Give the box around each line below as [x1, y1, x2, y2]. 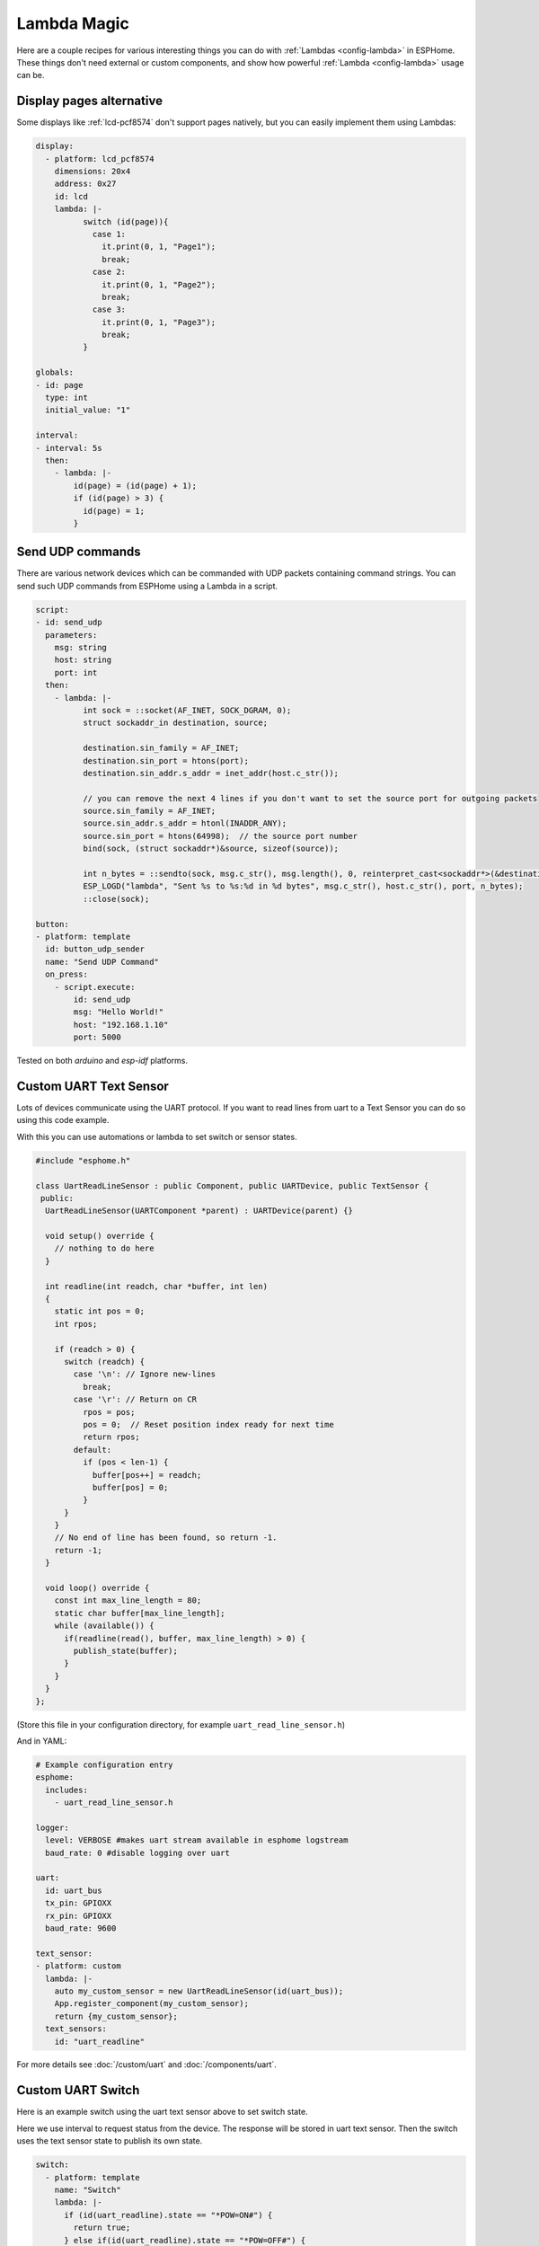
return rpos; [82, 1432, 141, 1442]
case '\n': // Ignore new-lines [73, 1369, 216, 1379]
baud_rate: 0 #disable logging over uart [45, 1847, 231, 1858]
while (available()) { [54, 1621, 155, 1631]
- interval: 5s [35, 443, 102, 453]
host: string [54, 655, 112, 665]
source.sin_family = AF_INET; [82, 806, 216, 817]
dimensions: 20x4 [54, 166, 131, 176]
